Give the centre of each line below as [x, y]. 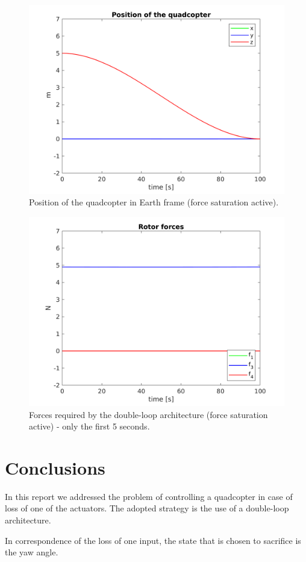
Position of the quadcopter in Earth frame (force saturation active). [154, 202]
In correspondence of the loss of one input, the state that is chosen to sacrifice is [153, 540]
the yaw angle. [32, 552]
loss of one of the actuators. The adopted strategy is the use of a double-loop [147, 508]
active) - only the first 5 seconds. [89, 426]
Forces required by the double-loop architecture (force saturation [148, 414]
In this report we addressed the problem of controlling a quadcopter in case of [149, 496]
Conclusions [55, 467]
